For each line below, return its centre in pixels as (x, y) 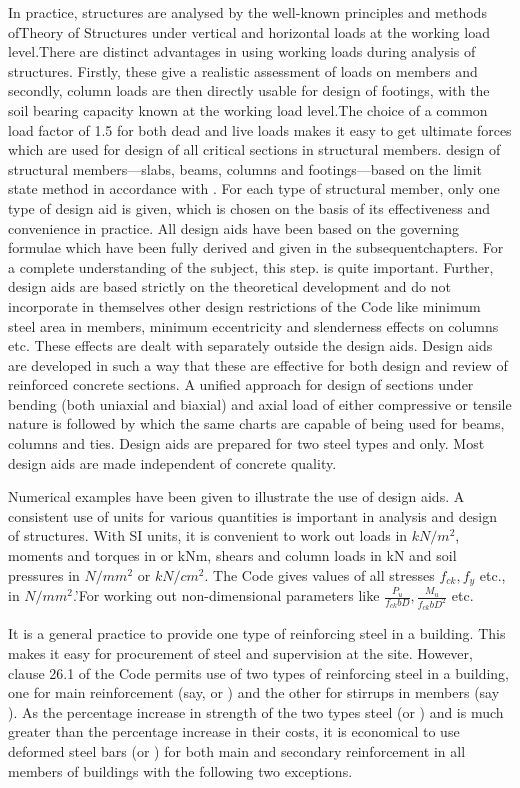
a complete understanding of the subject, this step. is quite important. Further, (251, 266)
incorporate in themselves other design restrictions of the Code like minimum (244, 305)
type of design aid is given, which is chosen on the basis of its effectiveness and (249, 207)
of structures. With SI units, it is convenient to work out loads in (208, 535)
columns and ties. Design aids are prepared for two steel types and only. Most (246, 443)
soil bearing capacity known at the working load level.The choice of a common (248, 109)
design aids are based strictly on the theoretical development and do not (229, 286)
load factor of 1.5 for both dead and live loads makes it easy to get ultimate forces (260, 129)
